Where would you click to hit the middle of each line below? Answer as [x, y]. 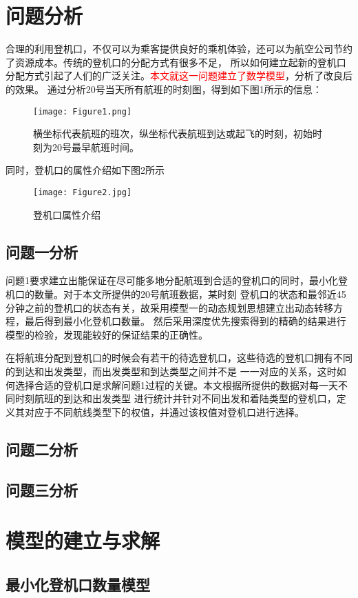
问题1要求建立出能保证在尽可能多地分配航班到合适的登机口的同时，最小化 [172, 280]
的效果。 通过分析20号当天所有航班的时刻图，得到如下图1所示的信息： [164, 89]
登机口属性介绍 [67, 214]
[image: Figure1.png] [83, 111]
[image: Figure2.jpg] [83, 192]
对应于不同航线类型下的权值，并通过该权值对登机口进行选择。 [164, 411]
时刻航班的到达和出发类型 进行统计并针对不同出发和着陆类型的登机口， [176, 398]
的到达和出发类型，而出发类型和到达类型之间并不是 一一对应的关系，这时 [171, 371]
